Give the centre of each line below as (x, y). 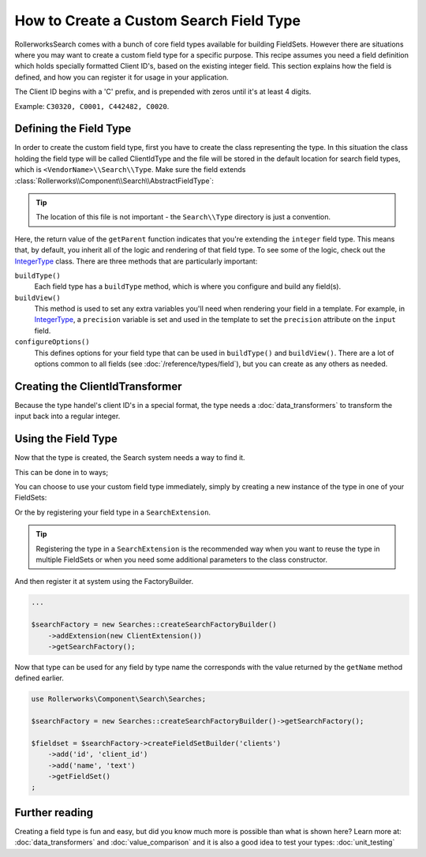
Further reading (54, 812)
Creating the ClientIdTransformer (98, 386)
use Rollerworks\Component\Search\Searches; (119, 699)
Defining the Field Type (73, 129)
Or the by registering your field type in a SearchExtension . (113, 512)
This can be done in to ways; (62, 472)
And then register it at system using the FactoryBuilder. (104, 582)
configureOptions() (52, 342)
